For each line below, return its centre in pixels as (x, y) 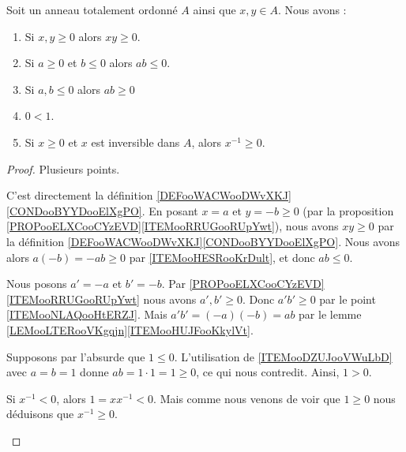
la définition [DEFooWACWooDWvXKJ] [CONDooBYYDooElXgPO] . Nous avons (203, 241)
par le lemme (330, 314)
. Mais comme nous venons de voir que (247, 398)
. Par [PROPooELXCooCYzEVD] (243, 284)
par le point (348, 299)
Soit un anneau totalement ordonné (92, 9)
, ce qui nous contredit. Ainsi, (268, 372)
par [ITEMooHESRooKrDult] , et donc (222, 257)
